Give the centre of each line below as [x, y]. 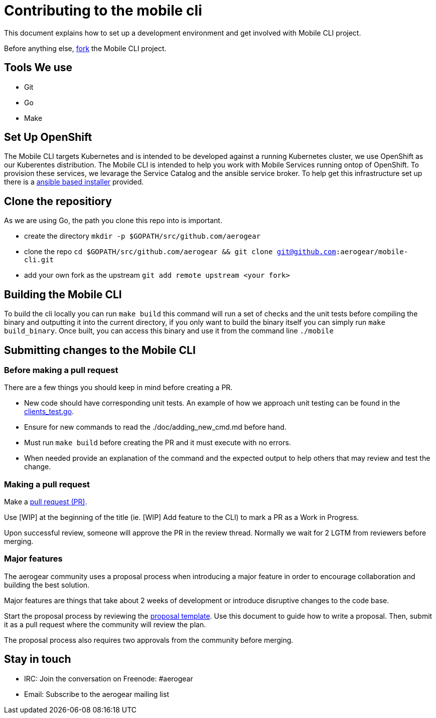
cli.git [39, 260]
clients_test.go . [49, 412]
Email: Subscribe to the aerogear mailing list [97, 694]
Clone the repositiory [58, 201]
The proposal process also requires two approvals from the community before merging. [149, 640]
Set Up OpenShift [48, 137]
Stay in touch [38, 659]
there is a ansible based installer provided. [74, 182]
